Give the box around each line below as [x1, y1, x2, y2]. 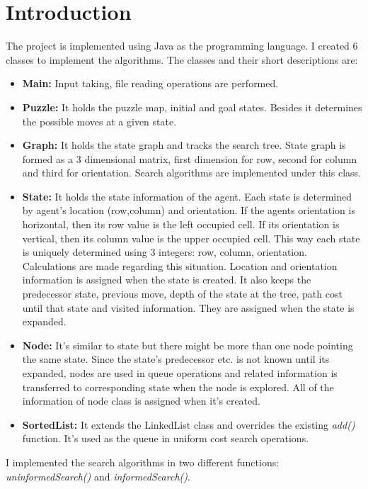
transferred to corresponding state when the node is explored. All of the [22, 379, 334, 394]
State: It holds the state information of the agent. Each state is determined [22, 189, 352, 203]
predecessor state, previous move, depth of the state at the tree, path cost [22, 286, 343, 301]
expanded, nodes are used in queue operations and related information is [22, 366, 338, 380]
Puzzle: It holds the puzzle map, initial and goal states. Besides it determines [22, 99, 362, 114]
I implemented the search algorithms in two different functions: [6, 454, 280, 469]
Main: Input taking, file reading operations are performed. [22, 76, 279, 91]
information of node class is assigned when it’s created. [22, 393, 260, 408]
